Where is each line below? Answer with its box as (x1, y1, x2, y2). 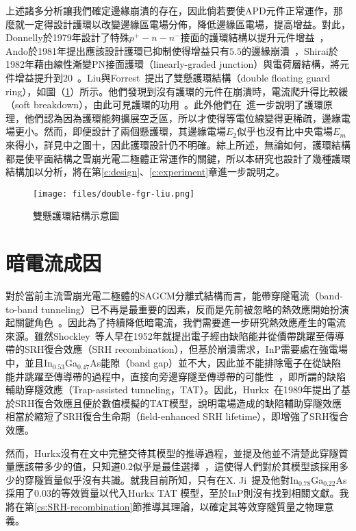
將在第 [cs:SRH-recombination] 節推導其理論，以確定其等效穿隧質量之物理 (5, 499, 325, 513)
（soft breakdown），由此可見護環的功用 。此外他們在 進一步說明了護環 (5, 97, 324, 112)
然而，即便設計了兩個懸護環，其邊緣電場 (43, 124, 226, 138)
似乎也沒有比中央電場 (237, 124, 333, 138)
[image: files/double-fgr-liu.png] (33, 188, 195, 199)
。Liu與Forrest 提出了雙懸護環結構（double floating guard (77, 70, 331, 84)
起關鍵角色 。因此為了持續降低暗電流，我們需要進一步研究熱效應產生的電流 (5, 315, 346, 330)
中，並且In (5, 356, 53, 370)
